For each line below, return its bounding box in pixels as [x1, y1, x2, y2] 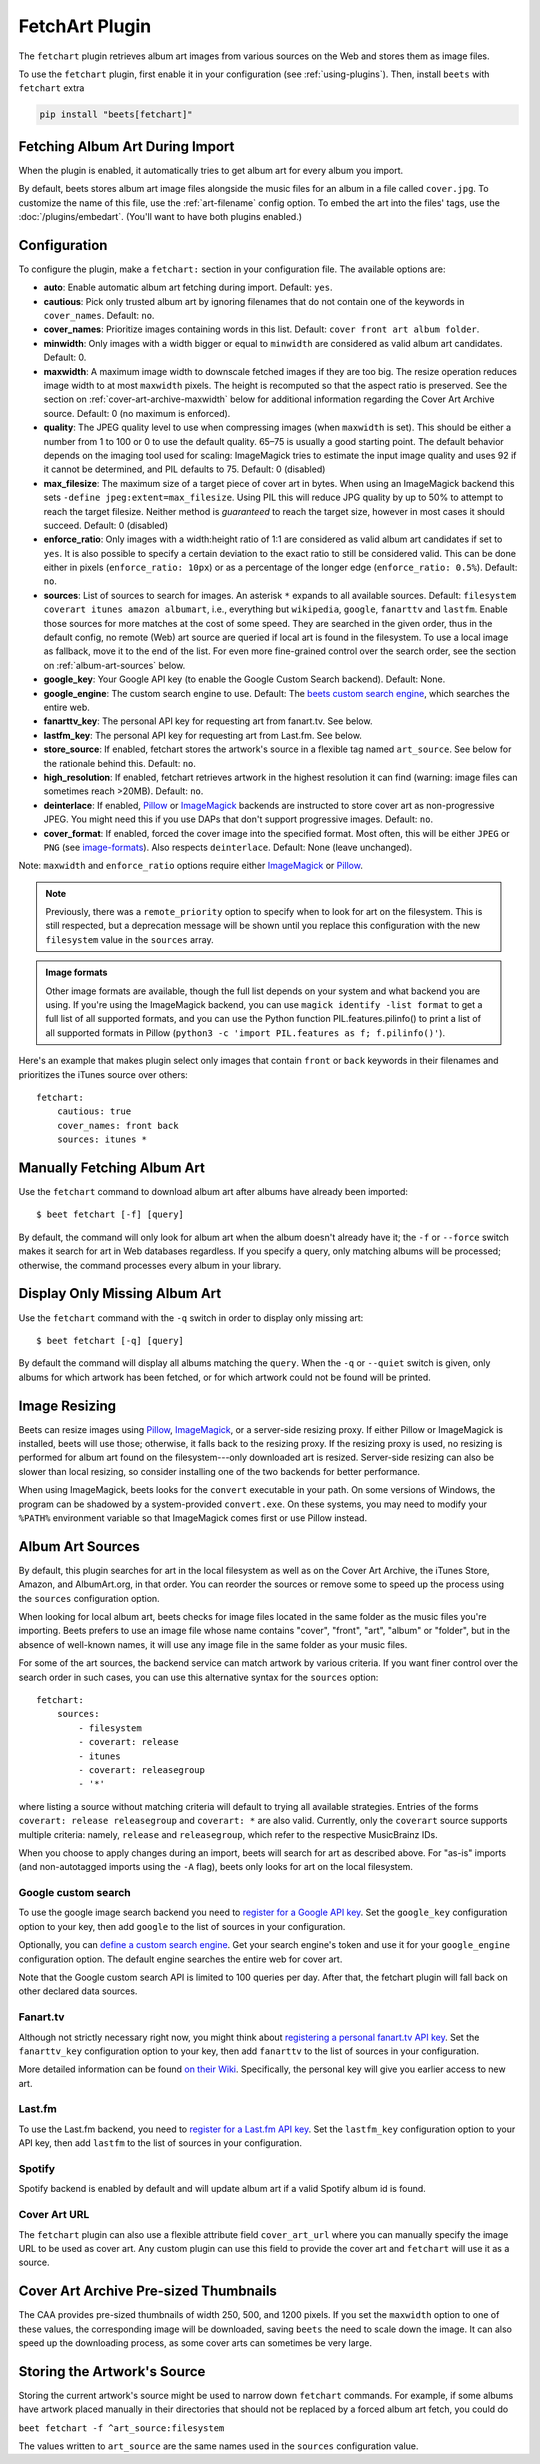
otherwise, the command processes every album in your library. [18, 1259, 282, 1271]
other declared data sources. [18, 1985, 138, 1997]
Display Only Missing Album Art [18, 1285, 222, 1302]
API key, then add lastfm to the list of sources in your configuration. [18, 2137, 302, 2149]
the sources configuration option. [18, 1592, 160, 1604]
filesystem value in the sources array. [45, 933, 214, 945]
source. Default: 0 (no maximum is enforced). [43, 407, 231, 419]
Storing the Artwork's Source [18, 2363, 206, 2380]
